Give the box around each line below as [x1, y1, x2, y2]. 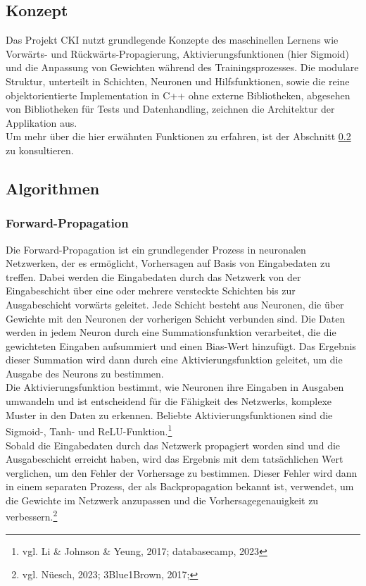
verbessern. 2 [6, 507, 58, 524]
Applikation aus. [6, 115, 77, 130]
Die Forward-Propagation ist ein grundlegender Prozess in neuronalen [6, 242, 306, 256]
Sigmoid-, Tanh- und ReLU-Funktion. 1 [6, 422, 172, 438]
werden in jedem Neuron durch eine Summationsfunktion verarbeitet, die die [6, 325, 336, 339]
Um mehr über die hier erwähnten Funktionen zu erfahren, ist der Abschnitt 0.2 [6, 129, 351, 144]
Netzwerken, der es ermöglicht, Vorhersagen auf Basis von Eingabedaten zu [6, 256, 330, 270]
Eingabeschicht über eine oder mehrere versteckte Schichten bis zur [6, 283, 296, 298]
